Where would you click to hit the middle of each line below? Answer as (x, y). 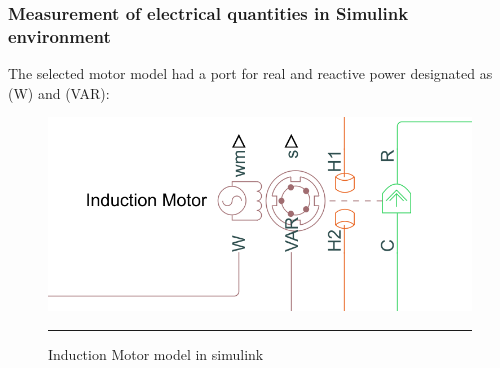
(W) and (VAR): (59, 92)
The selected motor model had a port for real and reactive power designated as (250, 73)
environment (59, 35)
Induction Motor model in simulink (156, 353)
